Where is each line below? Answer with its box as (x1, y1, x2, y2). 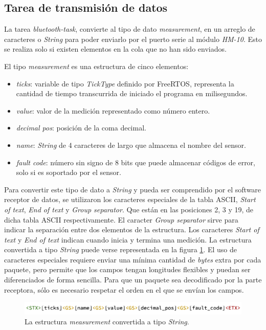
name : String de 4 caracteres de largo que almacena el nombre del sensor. (16, 139, 246, 150)
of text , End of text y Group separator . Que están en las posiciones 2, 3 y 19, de (4, 204, 254, 214)
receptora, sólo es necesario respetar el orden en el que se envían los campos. (4, 284, 244, 295)
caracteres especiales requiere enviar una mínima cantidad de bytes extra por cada (4, 254, 261, 265)
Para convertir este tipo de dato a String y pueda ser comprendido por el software (4, 184, 261, 194)
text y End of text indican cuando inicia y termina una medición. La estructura (4, 234, 252, 245)
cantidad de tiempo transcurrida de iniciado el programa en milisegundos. (16, 88, 248, 99)
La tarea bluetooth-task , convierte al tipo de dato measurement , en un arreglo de (4, 24, 255, 34)
